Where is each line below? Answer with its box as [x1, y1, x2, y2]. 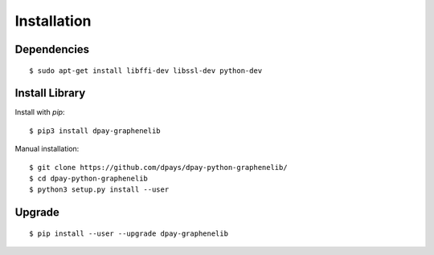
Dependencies [14, 42, 90, 56]
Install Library [14, 87, 86, 100]
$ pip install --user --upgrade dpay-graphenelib [29, 229, 229, 238]
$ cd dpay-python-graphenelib [29, 174, 149, 184]
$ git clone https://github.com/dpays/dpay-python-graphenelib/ [29, 163, 289, 172]
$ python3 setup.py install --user [29, 185, 170, 194]
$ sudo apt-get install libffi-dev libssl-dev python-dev [29, 66, 263, 75]
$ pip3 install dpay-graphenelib [29, 126, 161, 136]
